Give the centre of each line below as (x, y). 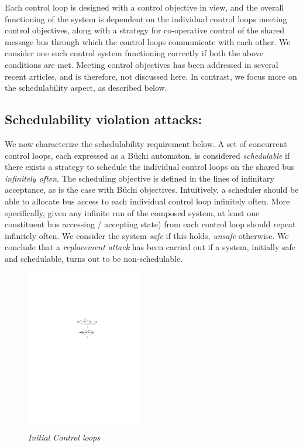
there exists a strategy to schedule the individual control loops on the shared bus (150, 167)
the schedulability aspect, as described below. (86, 88)
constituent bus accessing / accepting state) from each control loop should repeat (150, 224)
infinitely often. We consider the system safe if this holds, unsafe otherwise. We (147, 235)
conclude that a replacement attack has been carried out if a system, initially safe (150, 247)
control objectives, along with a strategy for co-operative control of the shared (145, 30)
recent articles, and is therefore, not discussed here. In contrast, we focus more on (151, 76)
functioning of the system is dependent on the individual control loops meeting (146, 18)
